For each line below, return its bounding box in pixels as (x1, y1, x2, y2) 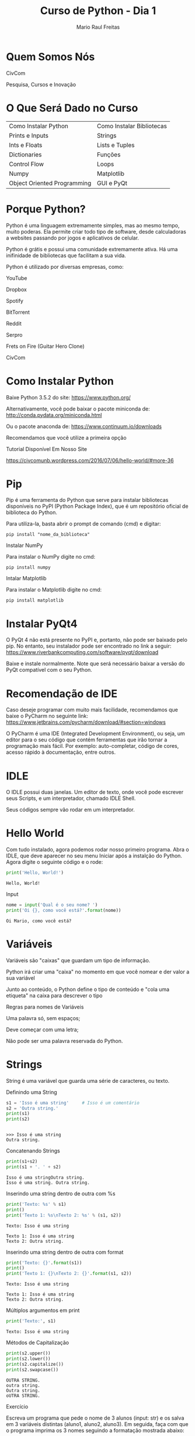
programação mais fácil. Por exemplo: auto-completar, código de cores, (6, 743, 179, 750)
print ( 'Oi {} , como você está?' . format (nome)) (6, 907, 121, 913)
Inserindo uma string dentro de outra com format (6, 1249, 124, 1256)
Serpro (6, 331, 23, 338)
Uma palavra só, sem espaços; (6, 1014, 81, 1021)
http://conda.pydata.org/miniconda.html (6, 411, 102, 418)
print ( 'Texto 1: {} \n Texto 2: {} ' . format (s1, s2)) (6, 1271, 132, 1277)
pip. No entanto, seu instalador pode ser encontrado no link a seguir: (6, 642, 172, 649)
